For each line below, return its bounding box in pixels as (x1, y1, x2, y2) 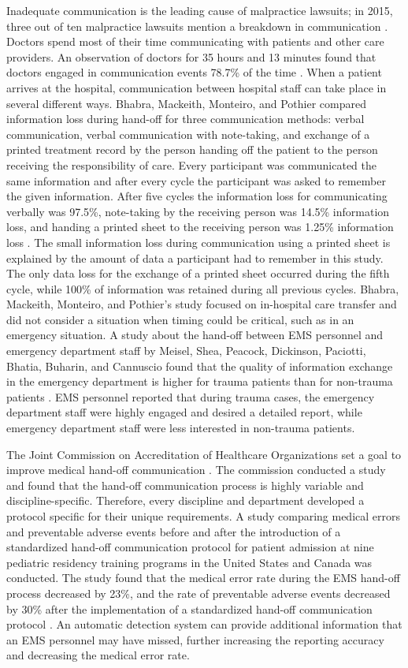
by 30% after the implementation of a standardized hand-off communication (6, 600, 373, 617)
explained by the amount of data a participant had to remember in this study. (6, 249, 384, 266)
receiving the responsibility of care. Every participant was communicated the (6, 156, 377, 173)
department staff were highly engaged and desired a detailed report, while (6, 404, 362, 420)
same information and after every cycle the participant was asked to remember (6, 172, 386, 188)
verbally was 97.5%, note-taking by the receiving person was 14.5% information (6, 203, 390, 219)
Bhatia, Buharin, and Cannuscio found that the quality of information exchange (6, 357, 393, 374)
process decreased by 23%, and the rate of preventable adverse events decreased (6, 584, 391, 601)
